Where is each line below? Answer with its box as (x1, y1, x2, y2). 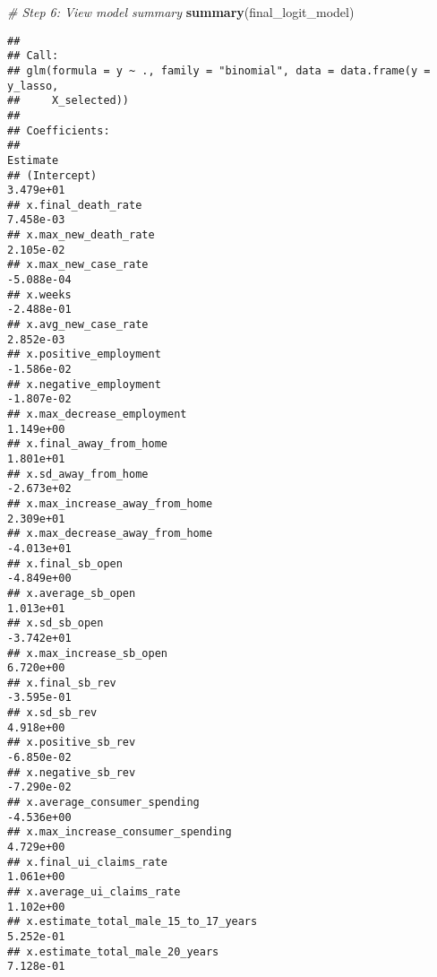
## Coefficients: (7, 124, 110, 137)
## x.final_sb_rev (7, 676, 116, 689)
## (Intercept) (7, 169, 98, 182)
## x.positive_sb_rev (7, 736, 136, 749)
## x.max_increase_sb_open (7, 646, 167, 660)
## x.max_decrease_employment (7, 408, 187, 420)
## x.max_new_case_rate (7, 258, 149, 272)
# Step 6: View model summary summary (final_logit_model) (7, 3, 355, 21)
